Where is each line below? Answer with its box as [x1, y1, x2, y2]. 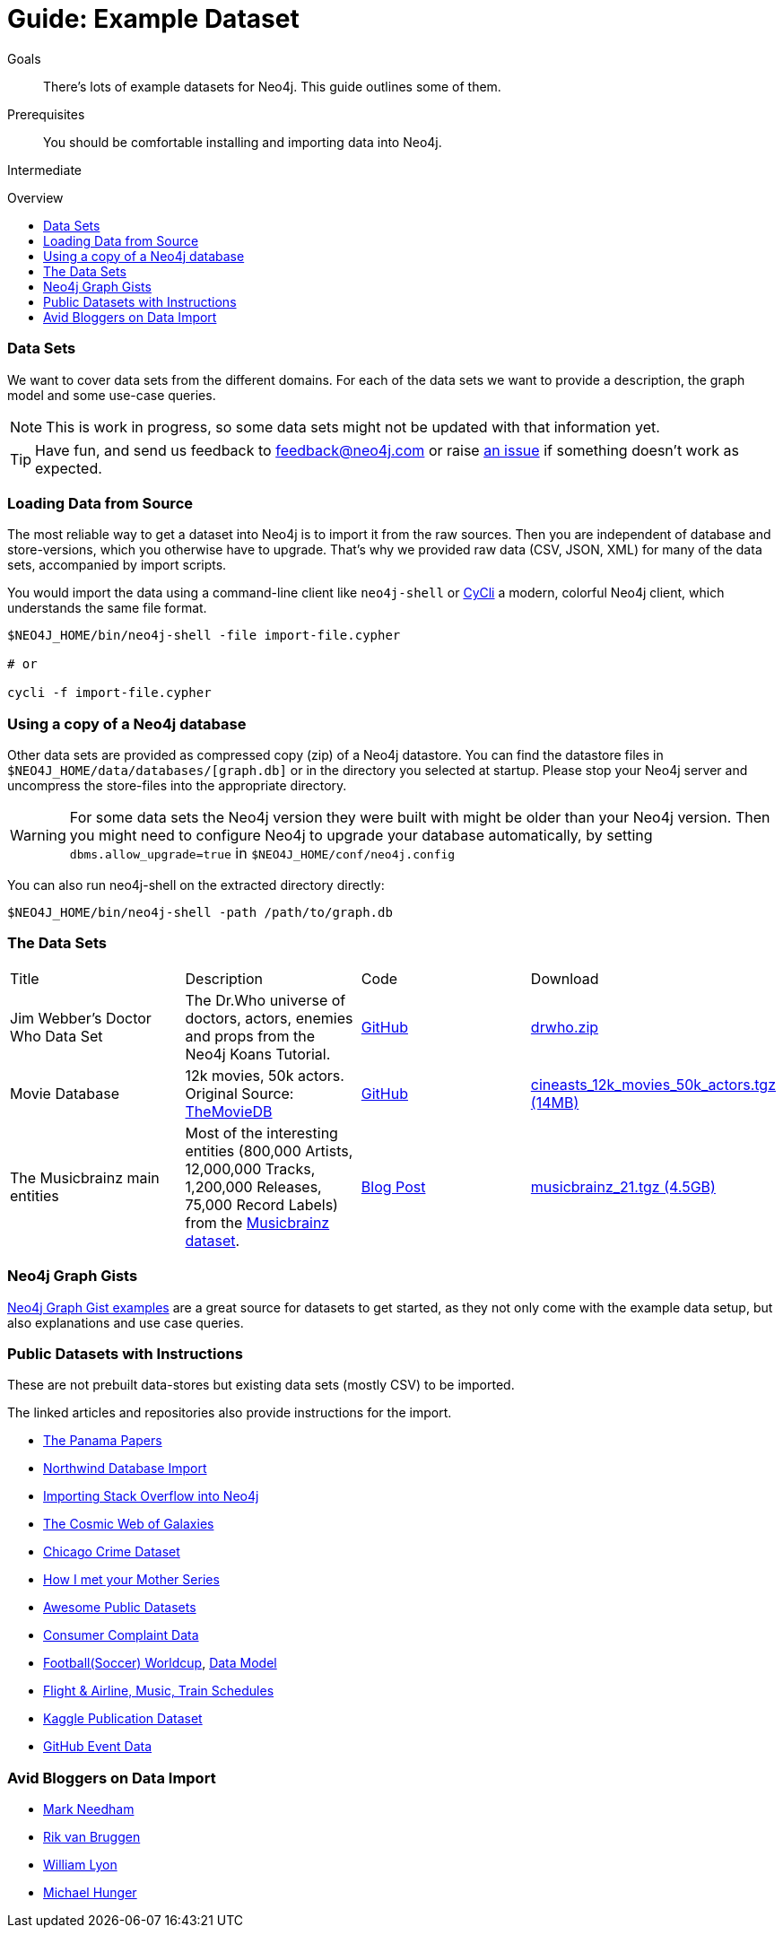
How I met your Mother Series [43, 1572, 220, 1588]
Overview [7, 189, 64, 205]
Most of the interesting [185, 1123, 338, 1142]
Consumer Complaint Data [43, 1627, 199, 1643]
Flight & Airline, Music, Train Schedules [43, 1683, 274, 1699]
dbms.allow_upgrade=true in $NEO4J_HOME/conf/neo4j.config [69, 844, 456, 862]
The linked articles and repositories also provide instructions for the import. [7, 1405, 452, 1421]
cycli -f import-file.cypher [7, 685, 212, 701]
